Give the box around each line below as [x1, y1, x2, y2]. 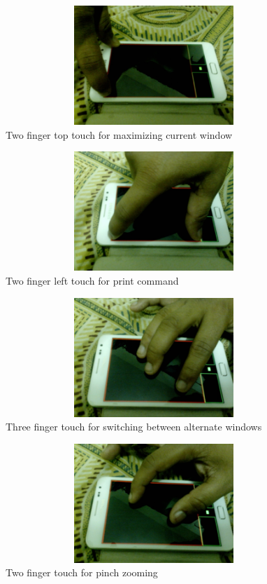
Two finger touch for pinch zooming [6, 565, 158, 580]
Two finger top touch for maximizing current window [6, 127, 233, 142]
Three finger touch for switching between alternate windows [6, 419, 262, 434]
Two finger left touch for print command [6, 273, 179, 287]
